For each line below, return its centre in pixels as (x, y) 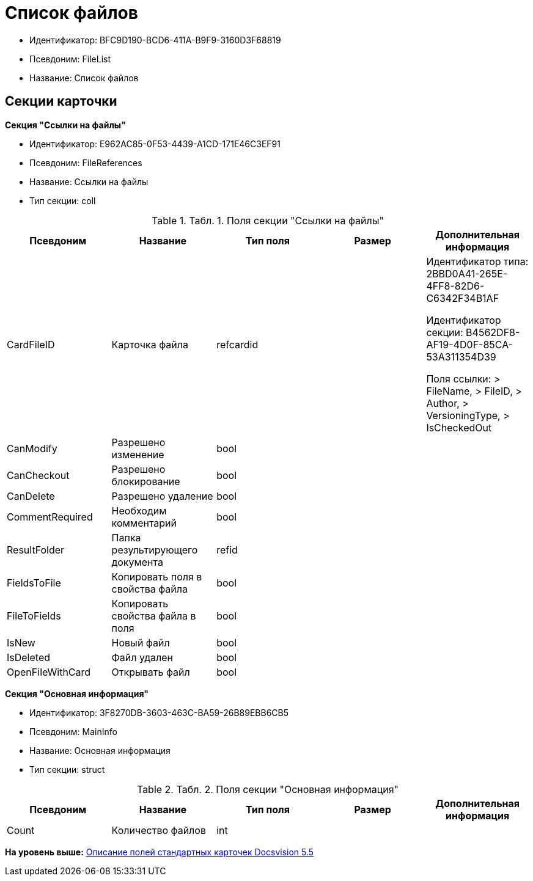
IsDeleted (29, 657)
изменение (138, 454)
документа (137, 562)
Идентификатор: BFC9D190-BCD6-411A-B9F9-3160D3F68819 (155, 40)
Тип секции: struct (67, 769)
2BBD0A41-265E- (467, 273)
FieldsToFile (34, 583)
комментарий (144, 523)
